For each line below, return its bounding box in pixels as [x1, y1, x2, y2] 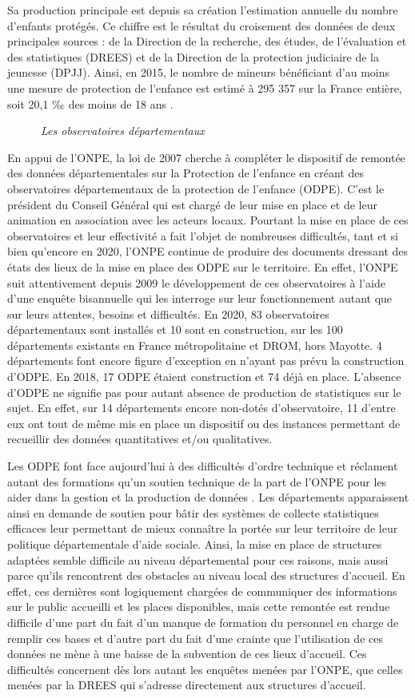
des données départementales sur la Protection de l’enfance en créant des [7, 165, 364, 181]
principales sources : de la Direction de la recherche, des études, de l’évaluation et [7, 33, 407, 50]
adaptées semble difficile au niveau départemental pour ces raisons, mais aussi [7, 551, 389, 568]
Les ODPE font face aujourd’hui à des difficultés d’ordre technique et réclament [7, 458, 398, 474]
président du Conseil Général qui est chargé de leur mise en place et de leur [7, 196, 377, 212]
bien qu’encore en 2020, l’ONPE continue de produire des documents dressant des [7, 243, 409, 260]
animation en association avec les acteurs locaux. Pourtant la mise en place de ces [7, 212, 409, 228]
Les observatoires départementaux [41, 122, 205, 139]
